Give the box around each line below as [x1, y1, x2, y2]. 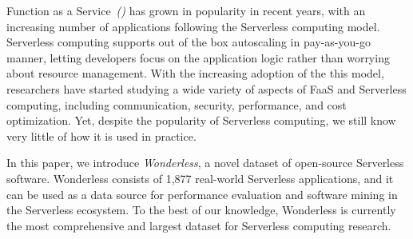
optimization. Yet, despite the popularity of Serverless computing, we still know [6, 112, 396, 129]
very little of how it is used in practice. [6, 127, 197, 144]
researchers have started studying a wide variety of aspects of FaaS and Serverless [6, 80, 407, 97]
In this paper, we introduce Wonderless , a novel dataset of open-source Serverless [6, 154, 404, 171]
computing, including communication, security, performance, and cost [6, 96, 347, 113]
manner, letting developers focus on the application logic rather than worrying [6, 49, 390, 66]
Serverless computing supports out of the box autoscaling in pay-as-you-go [6, 34, 371, 50]
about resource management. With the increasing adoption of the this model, [6, 65, 384, 82]
